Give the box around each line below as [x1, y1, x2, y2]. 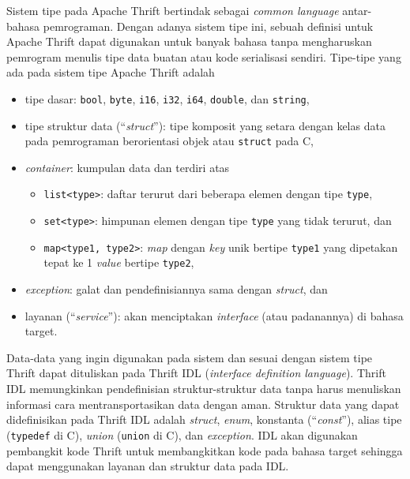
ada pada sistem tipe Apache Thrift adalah [6, 64, 215, 80]
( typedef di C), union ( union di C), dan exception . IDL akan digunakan [6, 426, 358, 443]
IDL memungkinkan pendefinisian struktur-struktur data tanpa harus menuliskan [6, 380, 401, 397]
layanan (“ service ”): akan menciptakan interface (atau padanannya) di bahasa [24, 307, 404, 324]
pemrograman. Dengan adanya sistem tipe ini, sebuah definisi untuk [43, 17, 374, 34]
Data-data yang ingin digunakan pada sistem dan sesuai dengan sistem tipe [6, 349, 373, 365]
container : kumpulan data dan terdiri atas [24, 159, 230, 175]
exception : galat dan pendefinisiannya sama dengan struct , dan [24, 281, 328, 298]
